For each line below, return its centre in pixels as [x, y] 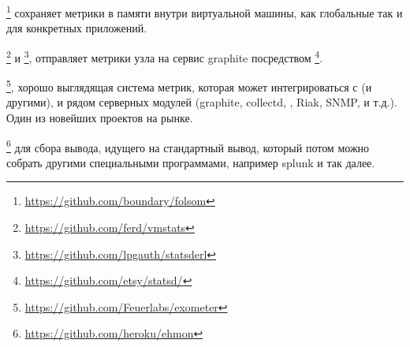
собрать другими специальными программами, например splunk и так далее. [191, 162]
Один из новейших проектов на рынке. [100, 117]
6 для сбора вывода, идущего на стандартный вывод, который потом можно [188, 146]
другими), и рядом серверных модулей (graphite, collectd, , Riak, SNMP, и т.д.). [202, 102]
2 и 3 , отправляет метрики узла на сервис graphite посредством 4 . [165, 56]
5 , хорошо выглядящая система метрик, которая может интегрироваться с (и [189, 86]
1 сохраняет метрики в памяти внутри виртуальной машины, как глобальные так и [205, 11]
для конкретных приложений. [77, 28]
